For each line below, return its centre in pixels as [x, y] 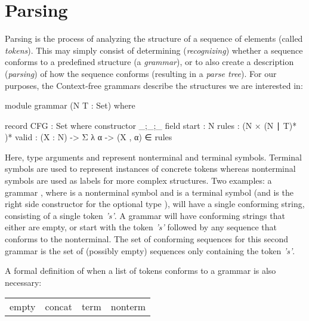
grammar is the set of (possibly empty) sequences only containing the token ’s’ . [150, 250]
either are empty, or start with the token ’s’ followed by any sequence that [141, 227]
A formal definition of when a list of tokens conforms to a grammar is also [140, 271]
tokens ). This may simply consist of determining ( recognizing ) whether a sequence [154, 50]
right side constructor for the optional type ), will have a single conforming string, [155, 204]
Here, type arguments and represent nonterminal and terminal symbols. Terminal [153, 157]
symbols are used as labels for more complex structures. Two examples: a [138, 180]
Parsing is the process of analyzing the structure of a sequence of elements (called [154, 38]
